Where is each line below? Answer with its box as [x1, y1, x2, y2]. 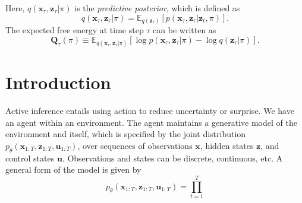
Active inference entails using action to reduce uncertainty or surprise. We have [5, 104, 294, 117]
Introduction [5, 70, 111, 94]
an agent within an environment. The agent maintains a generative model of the [5, 116, 297, 128]
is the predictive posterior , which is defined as [74, 2, 240, 14]
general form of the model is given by [5, 163, 141, 176]
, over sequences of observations [77, 139, 193, 151]
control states [5, 151, 55, 164]
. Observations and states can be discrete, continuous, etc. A [62, 151, 283, 164]
